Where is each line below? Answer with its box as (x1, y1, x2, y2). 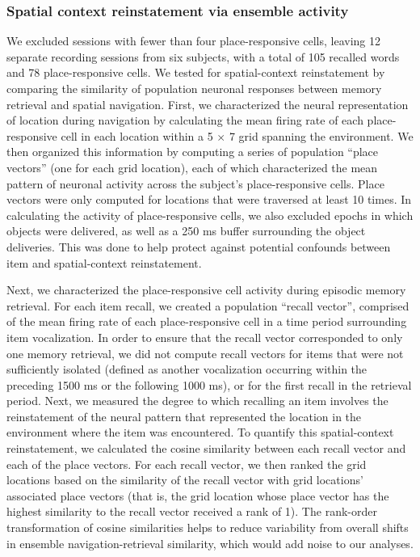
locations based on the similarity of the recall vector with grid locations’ (6, 471, 363, 488)
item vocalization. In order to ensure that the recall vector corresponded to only (6, 328, 403, 345)
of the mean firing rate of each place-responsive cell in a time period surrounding (6, 313, 407, 330)
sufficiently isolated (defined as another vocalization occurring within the (6, 361, 367, 378)
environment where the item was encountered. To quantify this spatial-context (6, 424, 394, 441)
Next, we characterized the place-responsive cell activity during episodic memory (6, 281, 406, 298)
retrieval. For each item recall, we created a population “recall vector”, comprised (6, 297, 409, 314)
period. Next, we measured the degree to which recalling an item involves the (6, 392, 388, 409)
